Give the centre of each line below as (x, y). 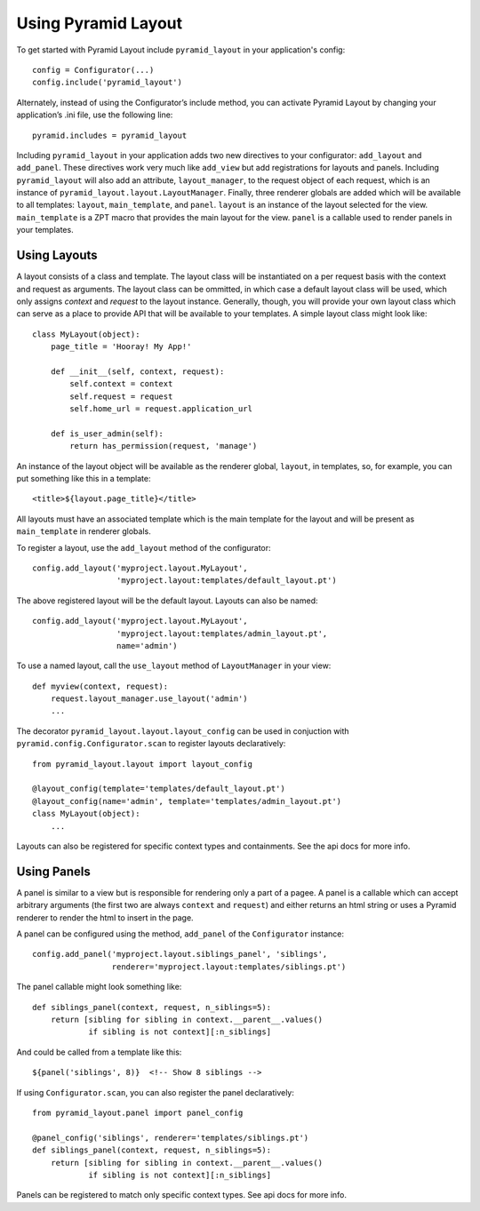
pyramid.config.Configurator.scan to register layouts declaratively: (151, 744)
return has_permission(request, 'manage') (164, 446)
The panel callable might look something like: (99, 987)
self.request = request (121, 396)
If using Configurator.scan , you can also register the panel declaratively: (156, 1092)
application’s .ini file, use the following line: (95, 115)
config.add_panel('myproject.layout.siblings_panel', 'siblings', (180, 954)
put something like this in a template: (84, 478)
